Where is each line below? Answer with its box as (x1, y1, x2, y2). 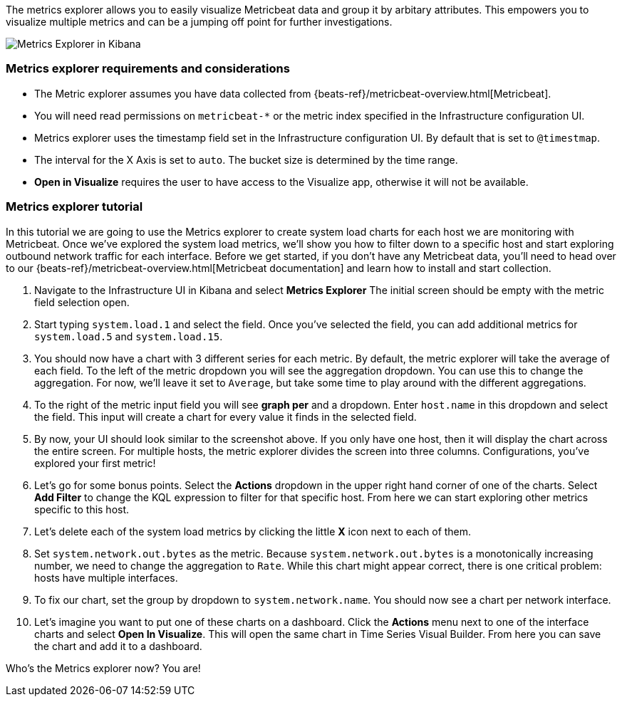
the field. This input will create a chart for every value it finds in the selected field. (34, 410, 417, 423)
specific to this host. (34, 503, 130, 515)
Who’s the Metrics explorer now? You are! (6, 661, 201, 674)
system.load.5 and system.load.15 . (34, 330, 223, 342)
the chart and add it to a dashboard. (34, 639, 202, 652)
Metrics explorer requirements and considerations (6, 61, 290, 76)
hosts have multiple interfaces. (34, 571, 178, 584)
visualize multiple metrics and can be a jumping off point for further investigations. (6, 16, 393, 28)
